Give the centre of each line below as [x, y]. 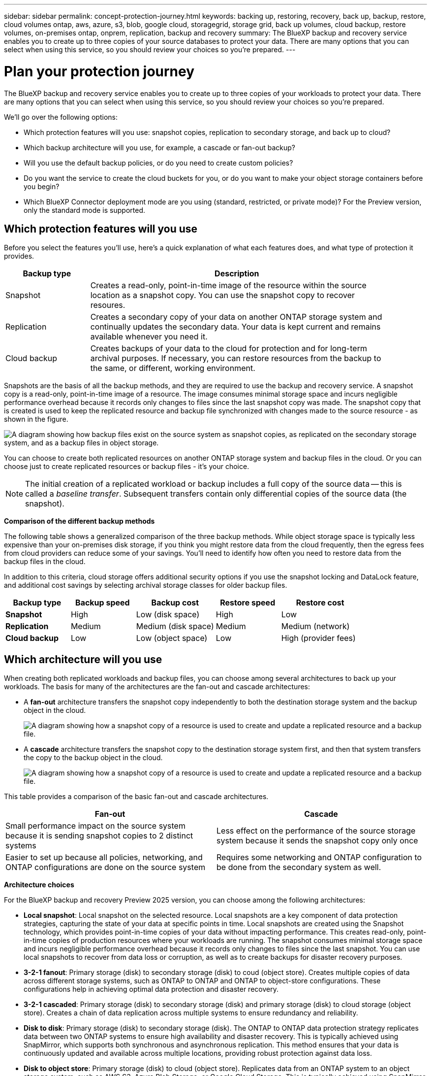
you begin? [42, 186]
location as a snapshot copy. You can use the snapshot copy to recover [223, 295]
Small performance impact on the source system [95, 826]
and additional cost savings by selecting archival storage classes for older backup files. [146, 585]
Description [237, 274]
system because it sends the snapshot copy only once [317, 841]
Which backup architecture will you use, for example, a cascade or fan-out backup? [159, 147]
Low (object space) [172, 638]
